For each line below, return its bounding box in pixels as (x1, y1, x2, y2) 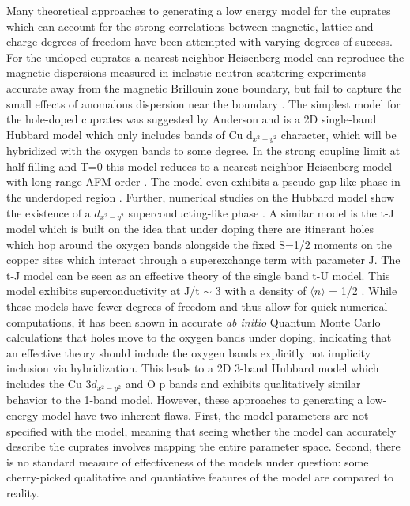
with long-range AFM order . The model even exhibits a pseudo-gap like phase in (6, 173, 401, 190)
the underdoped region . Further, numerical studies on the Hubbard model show (6, 188, 395, 205)
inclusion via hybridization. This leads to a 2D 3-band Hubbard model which (6, 360, 379, 376)
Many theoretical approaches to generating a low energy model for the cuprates (6, 2, 391, 18)
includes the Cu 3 (6, 375, 92, 391)
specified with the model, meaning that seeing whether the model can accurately (6, 422, 397, 439)
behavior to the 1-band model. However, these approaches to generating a (6, 391, 363, 408)
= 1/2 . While (329, 282, 397, 299)
